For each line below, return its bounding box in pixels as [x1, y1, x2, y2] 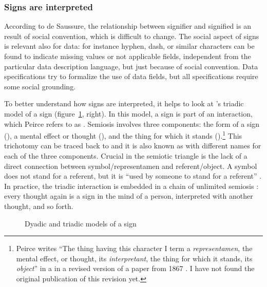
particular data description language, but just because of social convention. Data [4, 61, 258, 71]
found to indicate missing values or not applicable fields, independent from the [4, 51, 251, 61]
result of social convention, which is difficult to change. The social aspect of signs [4, 30, 259, 41]
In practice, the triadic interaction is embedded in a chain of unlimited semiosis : [4, 180, 259, 191]
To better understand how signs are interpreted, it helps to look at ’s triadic [4, 98, 244, 109]
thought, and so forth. [4, 200, 73, 211]
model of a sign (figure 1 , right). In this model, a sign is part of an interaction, [4, 108, 253, 119]
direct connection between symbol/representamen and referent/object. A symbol [4, 160, 257, 171]
